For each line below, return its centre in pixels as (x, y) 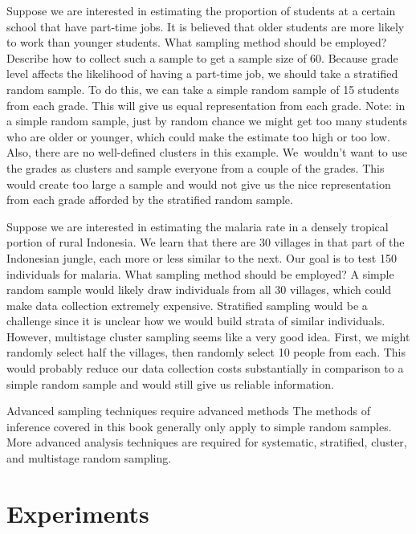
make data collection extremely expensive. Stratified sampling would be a (187, 305)
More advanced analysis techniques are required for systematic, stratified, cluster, (207, 442)
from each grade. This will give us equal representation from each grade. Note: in (206, 105)
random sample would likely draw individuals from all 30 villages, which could (199, 289)
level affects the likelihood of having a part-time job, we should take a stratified (202, 73)
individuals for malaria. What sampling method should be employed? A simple (200, 273)
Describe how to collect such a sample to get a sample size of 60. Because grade (202, 57)
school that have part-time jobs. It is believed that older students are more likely (206, 26)
